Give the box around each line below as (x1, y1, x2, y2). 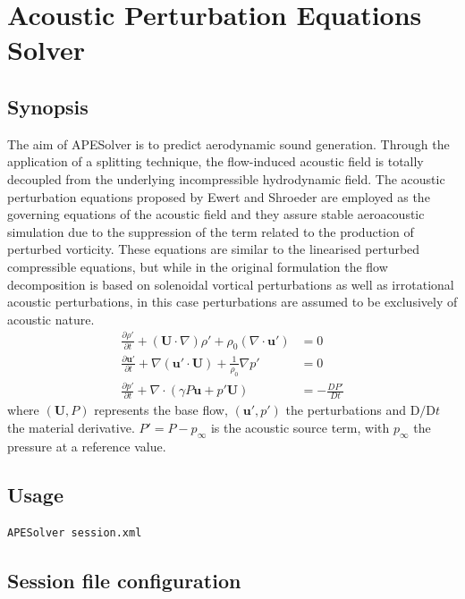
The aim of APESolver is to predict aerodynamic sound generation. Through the (7, 134, 450, 153)
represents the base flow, (94, 401, 228, 419)
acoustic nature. (7, 309, 95, 328)
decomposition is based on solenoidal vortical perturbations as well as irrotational (7, 274, 454, 293)
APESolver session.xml (7, 526, 142, 539)
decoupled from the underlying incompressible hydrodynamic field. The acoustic (7, 169, 445, 188)
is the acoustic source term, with (210, 418, 390, 437)
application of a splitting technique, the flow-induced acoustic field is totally (7, 152, 424, 171)
